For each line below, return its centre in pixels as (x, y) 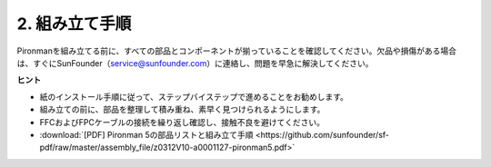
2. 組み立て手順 (74, 24)
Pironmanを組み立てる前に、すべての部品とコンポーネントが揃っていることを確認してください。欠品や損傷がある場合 (236, 51)
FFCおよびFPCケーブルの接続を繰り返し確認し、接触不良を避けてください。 (182, 122)
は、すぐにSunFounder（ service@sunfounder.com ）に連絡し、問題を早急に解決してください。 (195, 63)
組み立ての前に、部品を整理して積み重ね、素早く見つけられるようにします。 (182, 110)
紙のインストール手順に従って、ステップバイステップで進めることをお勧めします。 (194, 96)
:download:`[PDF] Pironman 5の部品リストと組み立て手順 (146, 134)
